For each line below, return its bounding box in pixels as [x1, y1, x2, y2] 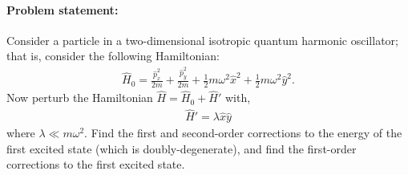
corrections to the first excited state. [6, 156, 185, 173]
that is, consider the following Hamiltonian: [6, 47, 220, 64]
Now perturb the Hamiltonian [6, 89, 153, 106]
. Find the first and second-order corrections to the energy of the [84, 124, 402, 141]
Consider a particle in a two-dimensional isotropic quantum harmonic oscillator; [6, 31, 398, 48]
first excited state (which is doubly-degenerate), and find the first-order [6, 140, 357, 157]
